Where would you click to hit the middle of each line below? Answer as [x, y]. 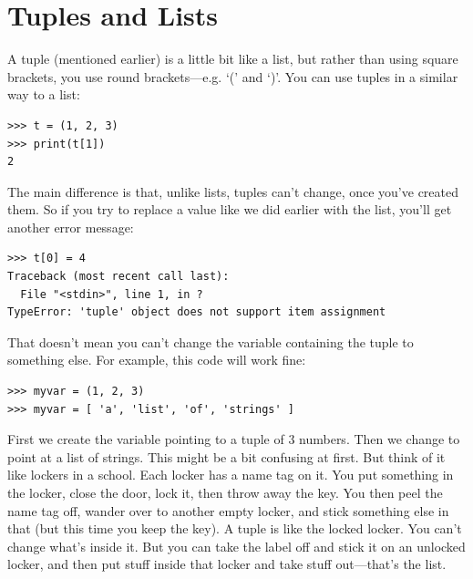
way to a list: [44, 94]
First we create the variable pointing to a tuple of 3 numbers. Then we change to [234, 439]
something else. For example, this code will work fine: [157, 360]
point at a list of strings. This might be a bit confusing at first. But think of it [226, 456]
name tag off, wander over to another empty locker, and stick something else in [228, 510]
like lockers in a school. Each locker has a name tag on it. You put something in [231, 475]
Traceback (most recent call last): [118, 277]
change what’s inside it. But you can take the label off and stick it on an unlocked [236, 546]
